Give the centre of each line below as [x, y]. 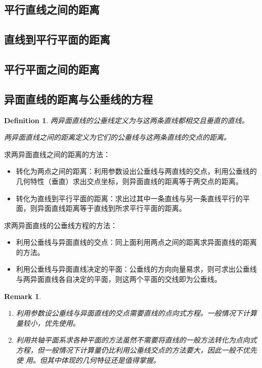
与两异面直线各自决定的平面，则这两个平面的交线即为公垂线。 [119, 279]
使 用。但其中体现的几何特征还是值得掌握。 [88, 360]
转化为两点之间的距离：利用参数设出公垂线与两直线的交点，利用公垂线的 [136, 171]
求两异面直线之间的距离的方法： [57, 154]
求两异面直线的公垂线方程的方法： [61, 225]
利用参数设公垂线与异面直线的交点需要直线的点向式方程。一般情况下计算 [136, 313]
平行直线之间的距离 [52, 9]
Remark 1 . [23, 296]
